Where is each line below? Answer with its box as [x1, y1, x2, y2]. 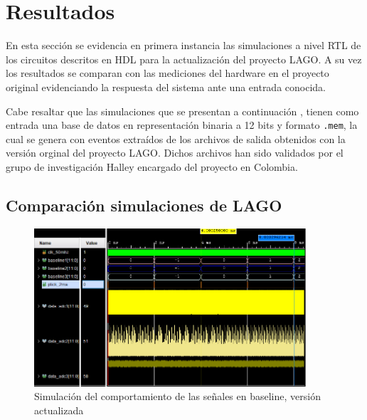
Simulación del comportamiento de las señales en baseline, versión [34, 389, 321, 404]
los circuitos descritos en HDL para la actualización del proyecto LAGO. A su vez [6, 51, 362, 66]
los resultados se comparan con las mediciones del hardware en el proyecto [6, 65, 329, 80]
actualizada [34, 402, 84, 417]
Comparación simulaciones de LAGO [6, 194, 282, 216]
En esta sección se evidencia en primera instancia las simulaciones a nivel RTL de [6, 38, 361, 53]
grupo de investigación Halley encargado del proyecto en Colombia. [6, 159, 298, 174]
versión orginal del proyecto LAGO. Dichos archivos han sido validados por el [6, 145, 344, 160]
